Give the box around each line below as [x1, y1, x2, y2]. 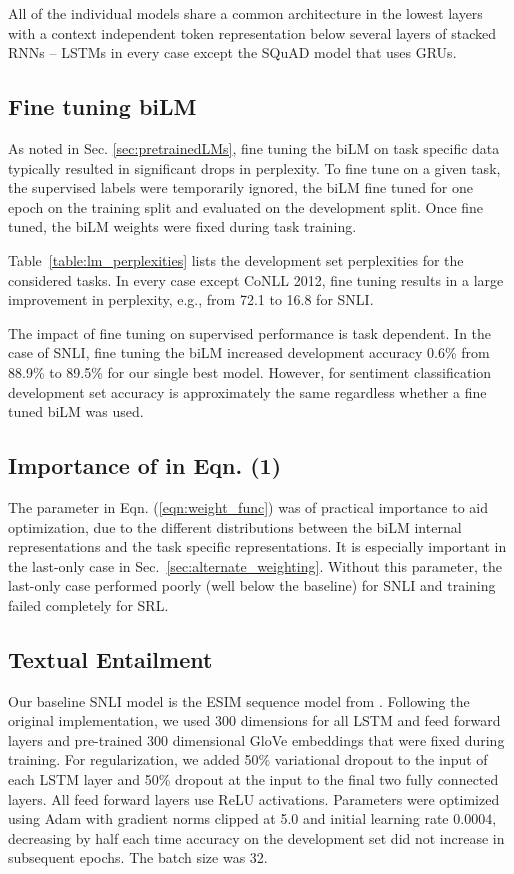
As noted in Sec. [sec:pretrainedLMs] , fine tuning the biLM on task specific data [8, 137, 500, 158]
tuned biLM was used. [8, 401, 144, 422]
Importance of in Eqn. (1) [8, 450, 282, 481]
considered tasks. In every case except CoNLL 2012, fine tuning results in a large [8, 269, 504, 290]
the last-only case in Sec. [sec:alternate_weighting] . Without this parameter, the [8, 555, 502, 576]
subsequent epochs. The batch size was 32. [8, 847, 268, 868]
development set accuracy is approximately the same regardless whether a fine [8, 381, 487, 402]
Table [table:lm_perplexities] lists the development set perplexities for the [8, 249, 464, 270]
